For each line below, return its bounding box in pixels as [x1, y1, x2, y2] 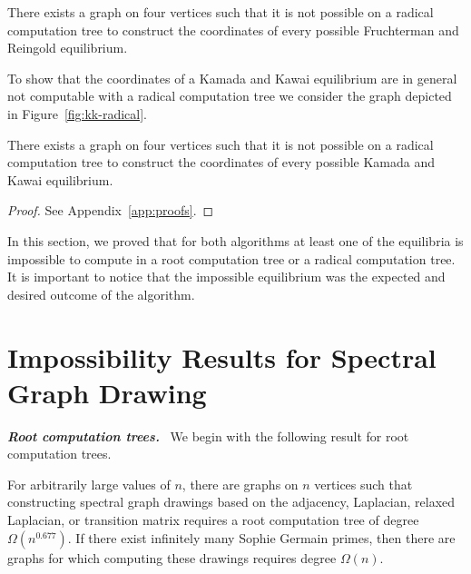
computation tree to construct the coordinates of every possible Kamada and [7, 153, 436, 172]
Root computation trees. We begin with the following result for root [7, 426, 409, 445]
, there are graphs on [182, 474, 299, 493]
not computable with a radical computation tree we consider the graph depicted [7, 86, 452, 105]
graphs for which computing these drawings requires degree [7, 548, 337, 567]
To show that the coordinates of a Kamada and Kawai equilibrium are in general [7, 68, 457, 87]
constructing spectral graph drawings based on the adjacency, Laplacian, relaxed [7, 492, 456, 511]
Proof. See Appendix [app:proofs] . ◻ [7, 201, 214, 220]
